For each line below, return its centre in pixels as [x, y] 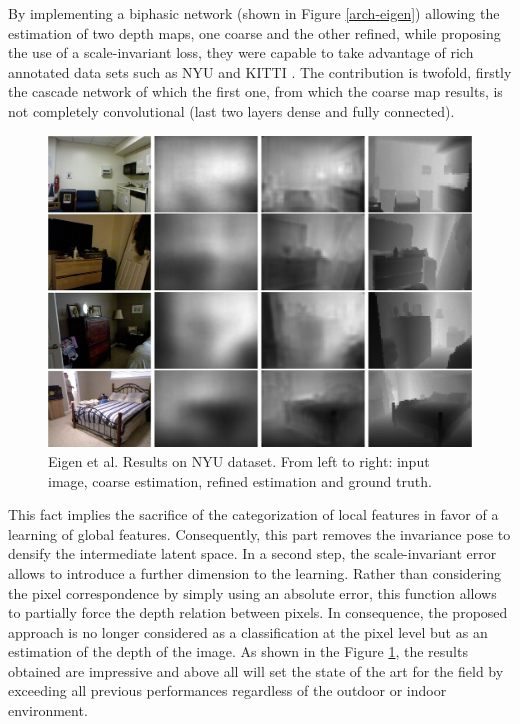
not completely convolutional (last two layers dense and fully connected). [231, 110]
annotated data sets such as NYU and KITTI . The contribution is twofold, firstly [260, 71]
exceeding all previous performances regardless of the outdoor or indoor [227, 690]
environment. [48, 710]
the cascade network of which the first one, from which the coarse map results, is [255, 91]
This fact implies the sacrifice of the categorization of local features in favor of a [253, 514]
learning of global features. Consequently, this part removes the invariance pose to [259, 533]
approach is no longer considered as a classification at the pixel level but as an [248, 631]
